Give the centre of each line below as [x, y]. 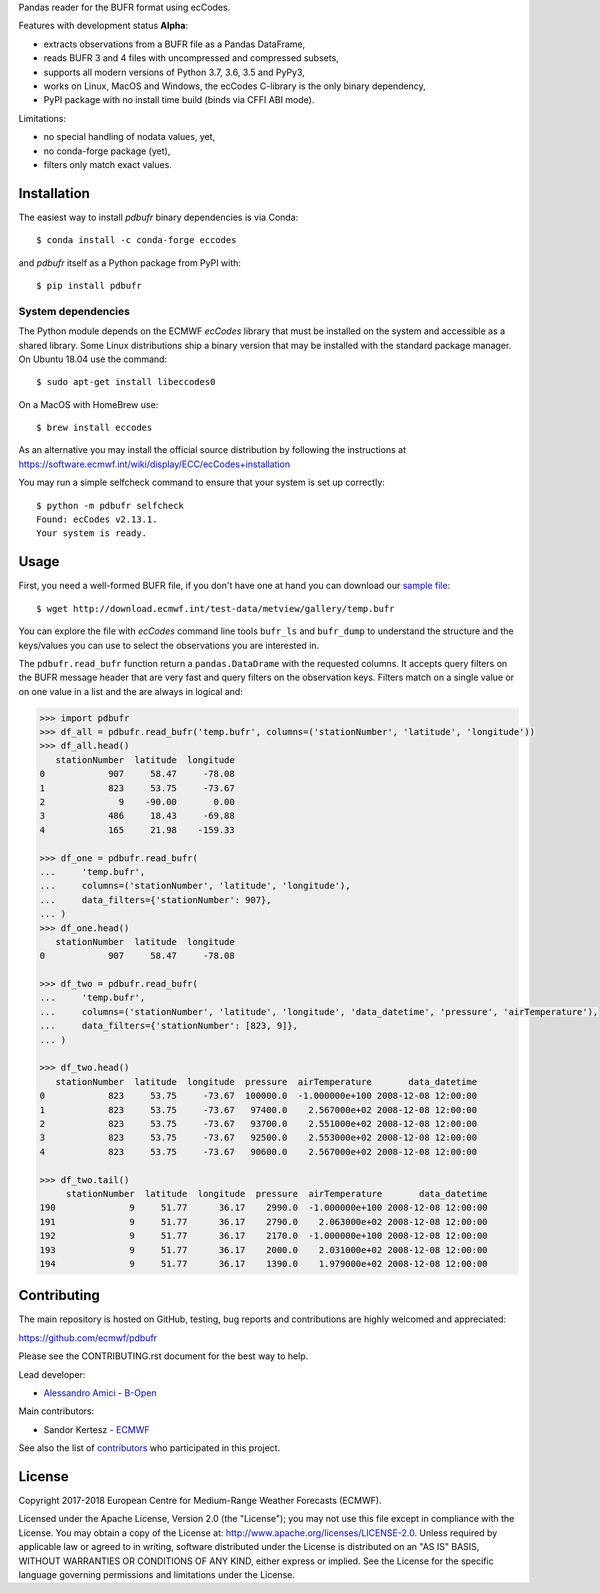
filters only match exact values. [107, 164]
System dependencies [74, 311]
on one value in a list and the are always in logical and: [131, 691]
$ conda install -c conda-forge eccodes [136, 240]
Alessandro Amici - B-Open [100, 1392]
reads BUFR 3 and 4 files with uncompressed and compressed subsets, [191, 58]
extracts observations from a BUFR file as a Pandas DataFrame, [174, 44]
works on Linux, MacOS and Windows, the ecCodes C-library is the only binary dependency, [234, 86]
